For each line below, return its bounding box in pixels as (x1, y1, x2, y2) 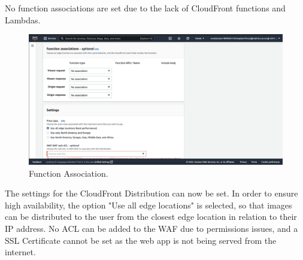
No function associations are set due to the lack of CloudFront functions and (5, 2, 286, 14)
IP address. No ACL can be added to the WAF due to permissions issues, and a (5, 222, 298, 234)
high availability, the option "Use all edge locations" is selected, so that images (5, 198, 292, 211)
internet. (5, 246, 36, 258)
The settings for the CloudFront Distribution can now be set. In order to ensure (5, 187, 298, 199)
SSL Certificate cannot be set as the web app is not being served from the (5, 234, 277, 246)
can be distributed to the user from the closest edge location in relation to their (5, 210, 297, 223)
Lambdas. (5, 13, 41, 26)
